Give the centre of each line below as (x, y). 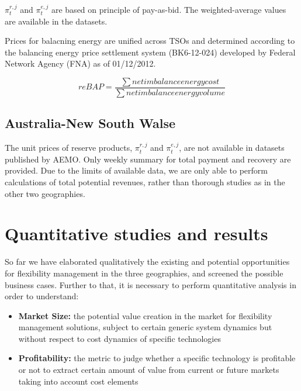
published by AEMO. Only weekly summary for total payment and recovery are (148, 159)
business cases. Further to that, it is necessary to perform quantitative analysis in (150, 284)
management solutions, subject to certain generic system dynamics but (145, 327)
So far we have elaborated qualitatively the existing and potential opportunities (147, 262)
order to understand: (42, 296)
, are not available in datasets (232, 148)
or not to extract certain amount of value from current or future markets (149, 370)
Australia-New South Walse (90, 123)
